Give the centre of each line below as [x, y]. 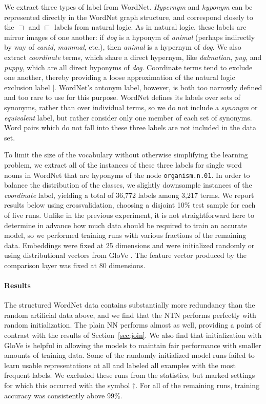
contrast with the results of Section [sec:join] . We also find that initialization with [133, 335]
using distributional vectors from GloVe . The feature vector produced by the [126, 255]
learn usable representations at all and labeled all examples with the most [120, 365]
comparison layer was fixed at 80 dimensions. [75, 265]
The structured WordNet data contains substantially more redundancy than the [130, 305]
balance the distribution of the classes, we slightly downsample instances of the [128, 185]
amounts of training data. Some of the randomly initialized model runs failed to [129, 355]
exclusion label [27, 87]
